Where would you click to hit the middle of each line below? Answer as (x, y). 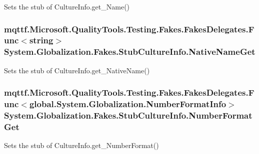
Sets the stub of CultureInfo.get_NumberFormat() (81, 145)
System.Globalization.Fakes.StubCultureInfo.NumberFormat (128, 115)
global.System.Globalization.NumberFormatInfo (128, 104)
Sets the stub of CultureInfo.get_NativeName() (77, 70)
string (41, 40)
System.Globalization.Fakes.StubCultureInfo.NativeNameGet (130, 52)
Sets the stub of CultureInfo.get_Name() (67, 6)
